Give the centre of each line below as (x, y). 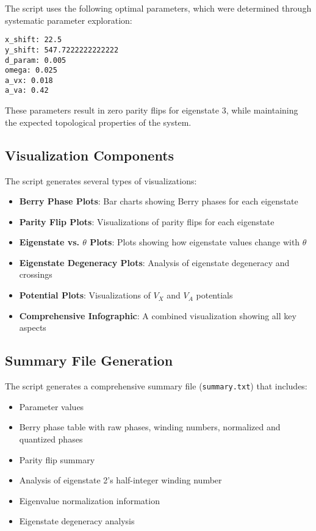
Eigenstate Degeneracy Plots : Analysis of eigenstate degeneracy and (154, 262)
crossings (36, 274)
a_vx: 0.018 (29, 80)
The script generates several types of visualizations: (101, 180)
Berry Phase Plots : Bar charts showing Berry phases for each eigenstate (159, 201)
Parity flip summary (57, 459)
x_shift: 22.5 (34, 40)
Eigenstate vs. (49, 242)
